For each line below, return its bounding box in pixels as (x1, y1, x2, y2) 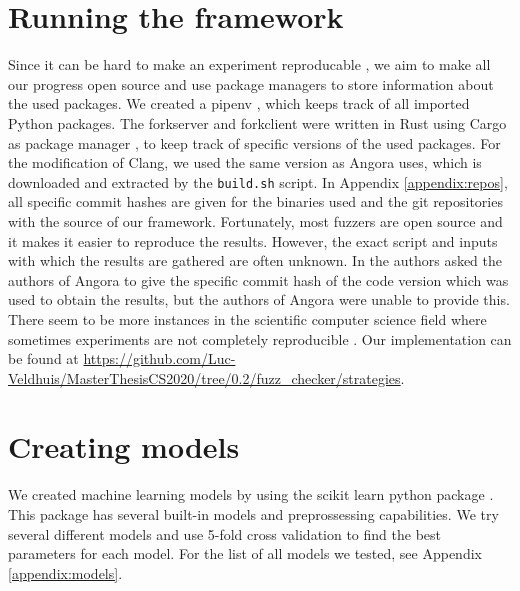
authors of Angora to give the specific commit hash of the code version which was (8, 269, 509, 290)
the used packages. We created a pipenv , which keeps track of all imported (8, 93, 470, 114)
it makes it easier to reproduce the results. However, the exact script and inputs (8, 230, 498, 251)
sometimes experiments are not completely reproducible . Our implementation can (8, 328, 512, 349)
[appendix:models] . (8, 562, 123, 583)
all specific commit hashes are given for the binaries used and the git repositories (8, 191, 503, 212)
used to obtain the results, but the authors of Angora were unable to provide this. (8, 289, 510, 310)
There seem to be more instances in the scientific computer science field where (8, 308, 487, 329)
